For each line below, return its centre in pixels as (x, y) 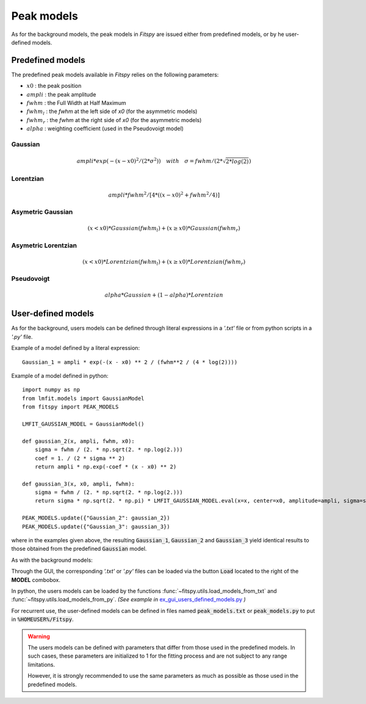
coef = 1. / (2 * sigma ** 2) (80, 458)
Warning (39, 636)
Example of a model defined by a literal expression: (76, 348)
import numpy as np (51, 390)
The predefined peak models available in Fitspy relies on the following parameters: (115, 74)
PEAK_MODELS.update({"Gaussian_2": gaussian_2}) (96, 518)
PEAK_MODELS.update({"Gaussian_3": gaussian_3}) (96, 526)
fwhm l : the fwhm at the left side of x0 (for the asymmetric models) (112, 112)
